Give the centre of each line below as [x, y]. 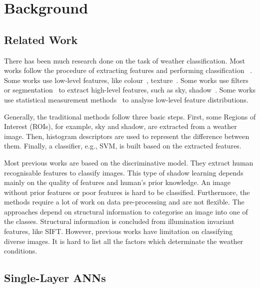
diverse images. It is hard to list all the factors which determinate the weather [124, 241]
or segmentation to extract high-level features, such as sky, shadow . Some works [130, 90]
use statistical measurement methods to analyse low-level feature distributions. [126, 99]
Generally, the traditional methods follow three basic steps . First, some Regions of [130, 116]
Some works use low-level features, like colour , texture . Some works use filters [126, 80]
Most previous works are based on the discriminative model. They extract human [129, 162]
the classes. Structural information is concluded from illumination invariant [119, 221]
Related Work [41, 39]
